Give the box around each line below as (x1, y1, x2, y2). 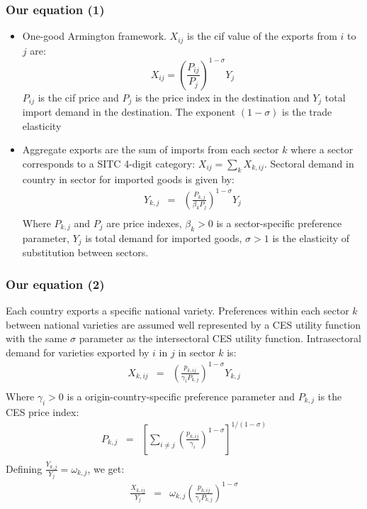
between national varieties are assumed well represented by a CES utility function (6, 317, 361, 332)
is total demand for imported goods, (85, 230, 242, 245)
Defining (6, 461, 43, 476)
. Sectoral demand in (264, 156, 354, 170)
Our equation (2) (6, 275, 105, 292)
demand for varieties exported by (6, 344, 149, 359)
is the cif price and (38, 89, 119, 104)
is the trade (282, 104, 332, 119)
